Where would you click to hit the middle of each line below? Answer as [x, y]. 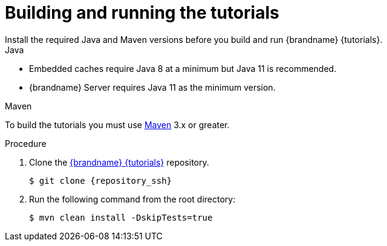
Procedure [26, 143]
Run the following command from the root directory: [132, 199]
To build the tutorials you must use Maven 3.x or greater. [117, 125]
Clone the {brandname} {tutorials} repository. [119, 162]
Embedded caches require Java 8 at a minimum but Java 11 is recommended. [183, 68]
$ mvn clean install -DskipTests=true [121, 217]
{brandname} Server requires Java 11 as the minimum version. [152, 87]
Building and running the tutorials [142, 13]
